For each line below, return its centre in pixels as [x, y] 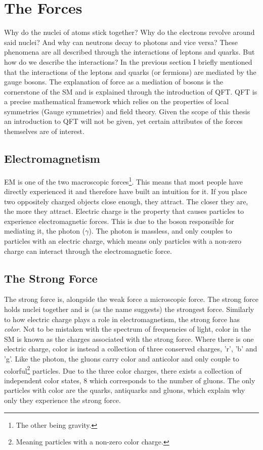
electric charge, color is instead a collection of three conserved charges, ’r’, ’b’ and [131, 349]
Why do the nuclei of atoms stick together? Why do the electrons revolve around [129, 32]
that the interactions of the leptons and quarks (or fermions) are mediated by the [130, 72]
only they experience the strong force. [62, 400]
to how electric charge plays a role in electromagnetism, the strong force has [122, 319]
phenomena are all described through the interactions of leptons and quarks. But [129, 52]
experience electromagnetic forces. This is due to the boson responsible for [119, 221]
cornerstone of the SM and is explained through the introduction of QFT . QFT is [131, 91]
